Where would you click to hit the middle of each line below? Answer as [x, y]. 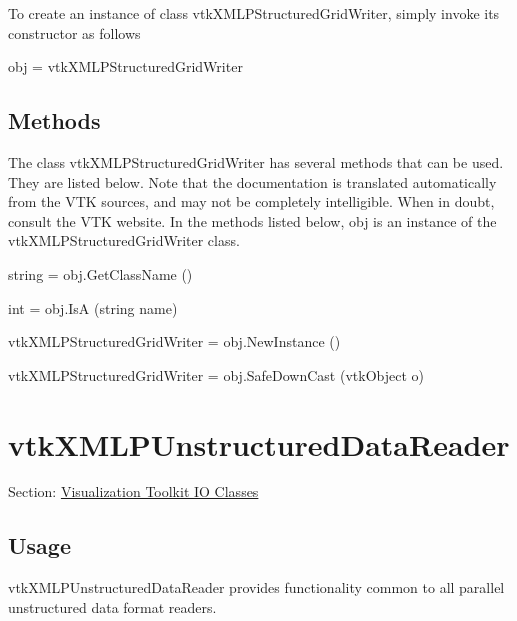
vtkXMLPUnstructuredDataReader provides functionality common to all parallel [256, 587]
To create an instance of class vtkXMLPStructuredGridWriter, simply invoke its [254, 13]
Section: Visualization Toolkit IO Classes [133, 491]
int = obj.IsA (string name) [93, 307]
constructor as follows [74, 32]
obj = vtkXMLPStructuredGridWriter [125, 66]
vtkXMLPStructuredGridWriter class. [124, 240]
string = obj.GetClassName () [100, 273]
